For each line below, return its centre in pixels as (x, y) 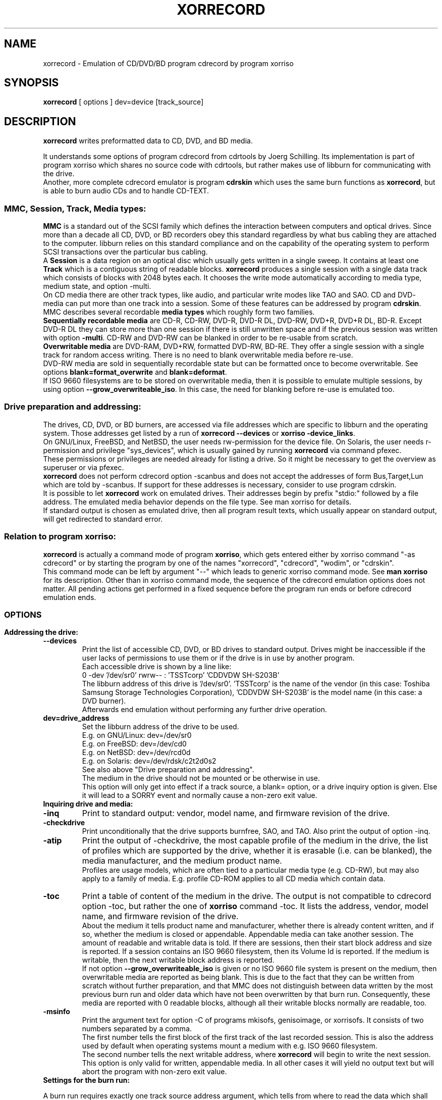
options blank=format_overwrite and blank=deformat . (135, 372)
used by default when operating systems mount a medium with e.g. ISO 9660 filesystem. (230, 1046)
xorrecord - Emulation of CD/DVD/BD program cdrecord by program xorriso (168, 63)
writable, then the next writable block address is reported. (178, 960)
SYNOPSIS (32, 83)
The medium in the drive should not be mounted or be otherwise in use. (201, 778)
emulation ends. (70, 597)
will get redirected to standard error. (103, 519)
